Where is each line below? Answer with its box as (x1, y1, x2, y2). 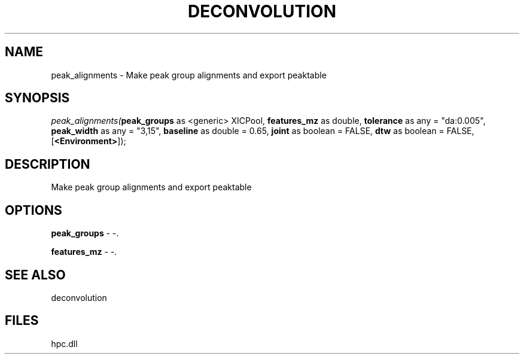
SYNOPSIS (5, 90, 70, 106)
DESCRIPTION (5, 156, 90, 172)
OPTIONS (5, 202, 62, 218)
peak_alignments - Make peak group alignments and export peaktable (51, 69, 327, 80)
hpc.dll (51, 338, 78, 349)
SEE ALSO (5, 267, 66, 282)
